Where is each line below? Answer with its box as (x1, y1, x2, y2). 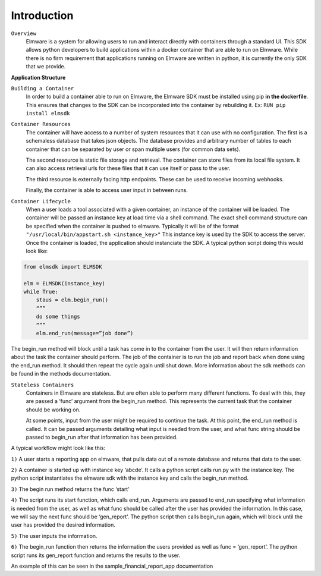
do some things (36, 313, 80, 320)
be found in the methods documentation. (11, 370, 111, 377)
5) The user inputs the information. (11, 532, 97, 539)
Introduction (11, 9, 74, 22)
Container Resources (11, 121, 71, 128)
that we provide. (26, 63, 66, 70)
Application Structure (11, 74, 66, 81)
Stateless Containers (11, 381, 74, 388)
